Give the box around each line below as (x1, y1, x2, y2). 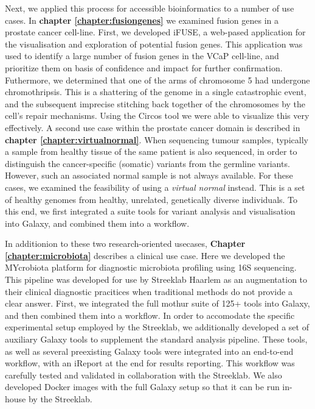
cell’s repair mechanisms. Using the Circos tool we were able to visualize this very (5, 109, 310, 122)
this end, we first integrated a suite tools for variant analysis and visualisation (5, 205, 296, 218)
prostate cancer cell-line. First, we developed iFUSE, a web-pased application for (5, 26, 306, 38)
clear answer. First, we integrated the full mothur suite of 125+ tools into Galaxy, (5, 297, 310, 310)
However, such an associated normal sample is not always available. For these (5, 169, 293, 182)
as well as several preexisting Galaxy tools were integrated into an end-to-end (5, 344, 294, 357)
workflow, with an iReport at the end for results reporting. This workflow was (5, 357, 295, 369)
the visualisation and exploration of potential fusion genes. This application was (5, 37, 303, 50)
